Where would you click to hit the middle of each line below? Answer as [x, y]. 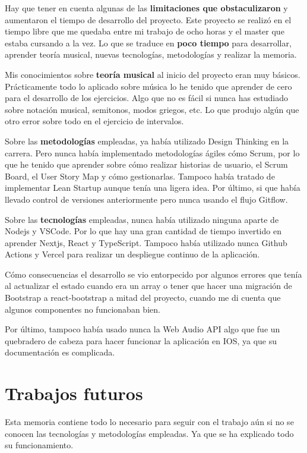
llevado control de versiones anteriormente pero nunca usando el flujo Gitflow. [146, 199]
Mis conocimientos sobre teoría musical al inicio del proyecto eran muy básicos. [153, 74]
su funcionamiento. [39, 445]
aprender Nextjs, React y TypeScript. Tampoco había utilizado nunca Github [146, 242]
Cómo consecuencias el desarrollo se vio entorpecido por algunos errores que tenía [153, 274]
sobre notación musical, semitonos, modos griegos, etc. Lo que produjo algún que [152, 109]
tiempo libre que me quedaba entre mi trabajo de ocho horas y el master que [145, 31]
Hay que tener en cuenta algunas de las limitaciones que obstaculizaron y [146, 8]
